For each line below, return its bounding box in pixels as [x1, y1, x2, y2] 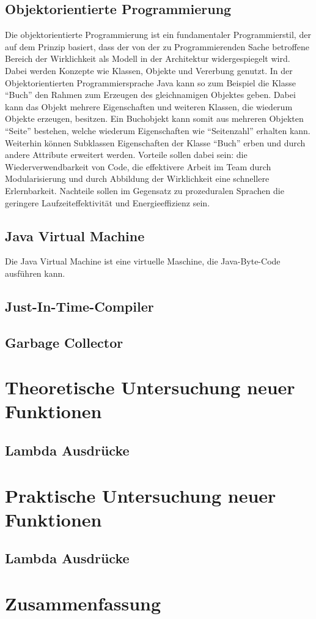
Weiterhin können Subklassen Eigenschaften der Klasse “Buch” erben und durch [5, 136, 306, 149]
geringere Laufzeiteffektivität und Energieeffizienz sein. [5, 196, 210, 209]
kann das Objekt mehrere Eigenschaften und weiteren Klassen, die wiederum [5, 100, 293, 113]
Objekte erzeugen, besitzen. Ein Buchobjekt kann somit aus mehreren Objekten [5, 112, 304, 125]
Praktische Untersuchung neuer [5, 482, 276, 508]
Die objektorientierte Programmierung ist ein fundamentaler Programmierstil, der [5, 28, 311, 41]
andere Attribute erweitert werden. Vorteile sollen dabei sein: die [5, 148, 248, 161]
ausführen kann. [5, 266, 65, 279]
